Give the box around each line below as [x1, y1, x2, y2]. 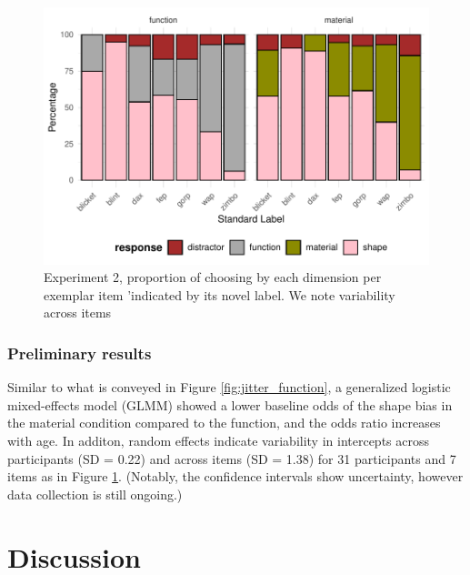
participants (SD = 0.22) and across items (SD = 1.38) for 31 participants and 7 [7, 449, 456, 468]
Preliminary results [7, 341, 152, 364]
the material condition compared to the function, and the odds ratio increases [7, 413, 441, 432]
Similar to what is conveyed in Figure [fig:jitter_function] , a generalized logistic [7, 378, 451, 397]
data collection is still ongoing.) [7, 484, 183, 503]
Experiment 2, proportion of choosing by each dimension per [44, 267, 382, 287]
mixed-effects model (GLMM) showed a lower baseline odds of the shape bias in [7, 395, 453, 414]
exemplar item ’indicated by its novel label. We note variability [44, 285, 395, 304]
